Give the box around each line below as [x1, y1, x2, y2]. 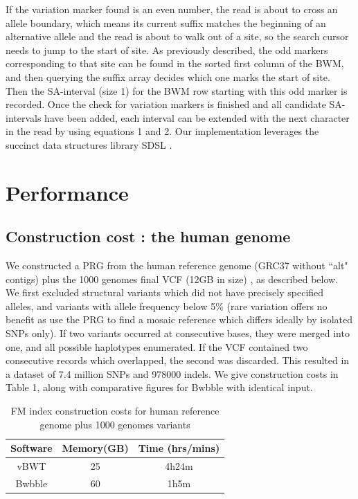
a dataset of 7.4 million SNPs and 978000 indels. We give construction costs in [6, 366, 339, 381]
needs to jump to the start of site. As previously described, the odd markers [6, 42, 328, 57]
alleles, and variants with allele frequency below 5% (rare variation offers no [6, 298, 328, 313]
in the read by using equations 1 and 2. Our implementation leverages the [6, 124, 319, 138]
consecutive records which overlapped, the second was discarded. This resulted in [6, 353, 350, 368]
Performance [6, 178, 129, 206]
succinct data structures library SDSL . [6, 137, 172, 152]
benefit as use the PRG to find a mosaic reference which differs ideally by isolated [6, 312, 353, 327]
